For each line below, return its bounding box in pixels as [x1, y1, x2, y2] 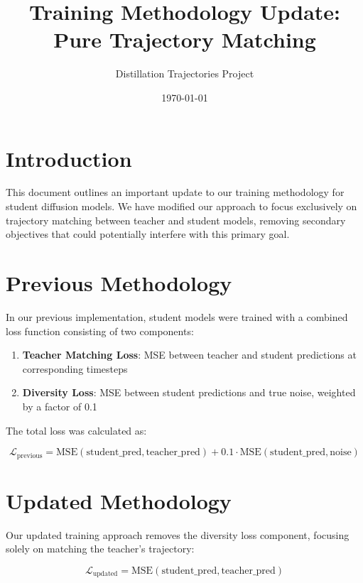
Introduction [6, 143, 132, 173]
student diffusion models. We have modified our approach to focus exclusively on [6, 199, 357, 214]
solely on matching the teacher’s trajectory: [6, 541, 195, 556]
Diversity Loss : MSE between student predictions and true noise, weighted [22, 385, 356, 400]
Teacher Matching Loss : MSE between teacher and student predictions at [22, 347, 357, 362]
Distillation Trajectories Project [115, 66, 254, 81]
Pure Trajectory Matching [53, 25, 316, 54]
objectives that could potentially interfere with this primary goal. [6, 227, 290, 241]
